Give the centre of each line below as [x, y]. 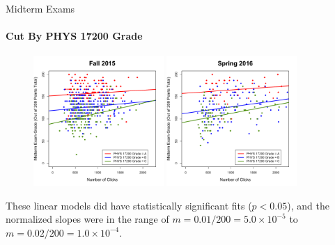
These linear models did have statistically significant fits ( [129, 205]
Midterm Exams [40, 8]
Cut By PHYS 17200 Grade [74, 36]
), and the [308, 205]
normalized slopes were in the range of [87, 219]
